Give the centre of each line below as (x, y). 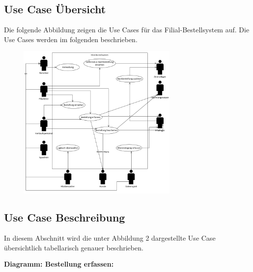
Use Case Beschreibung (65, 217)
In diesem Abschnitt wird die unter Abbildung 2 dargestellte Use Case (110, 237)
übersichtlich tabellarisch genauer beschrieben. (74, 247)
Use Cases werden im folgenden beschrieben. (71, 39)
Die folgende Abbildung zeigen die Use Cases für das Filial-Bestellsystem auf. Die (127, 30)
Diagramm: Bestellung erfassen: (59, 264)
